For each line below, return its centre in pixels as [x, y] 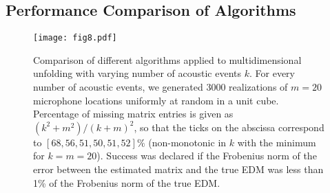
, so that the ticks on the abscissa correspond [229, 127]
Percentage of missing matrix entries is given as [133, 114]
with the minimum [277, 142]
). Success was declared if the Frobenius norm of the [207, 156]
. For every [272, 73]
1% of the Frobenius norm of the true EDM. [127, 182]
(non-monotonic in [187, 142]
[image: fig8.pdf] [75, 38]
